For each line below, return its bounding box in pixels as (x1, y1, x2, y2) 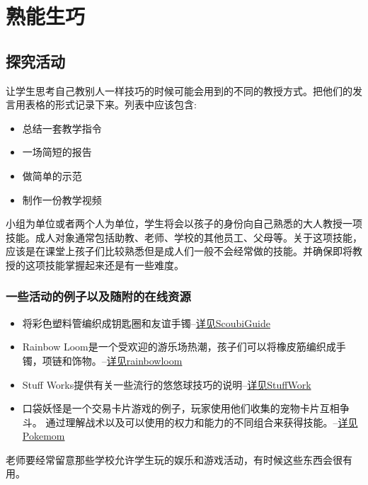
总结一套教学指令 (22, 120, 102, 135)
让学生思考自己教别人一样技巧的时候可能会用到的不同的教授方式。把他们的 (6, 83, 352, 98)
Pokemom (22, 428, 65, 443)
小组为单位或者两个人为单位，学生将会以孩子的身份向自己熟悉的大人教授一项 (6, 216, 362, 231)
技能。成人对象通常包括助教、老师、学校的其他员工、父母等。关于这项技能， (6, 229, 362, 244)
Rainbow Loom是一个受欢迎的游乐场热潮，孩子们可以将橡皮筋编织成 (22, 339, 336, 354)
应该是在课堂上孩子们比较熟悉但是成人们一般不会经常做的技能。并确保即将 (6, 244, 352, 258)
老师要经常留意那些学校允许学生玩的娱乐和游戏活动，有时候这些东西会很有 (6, 452, 352, 467)
